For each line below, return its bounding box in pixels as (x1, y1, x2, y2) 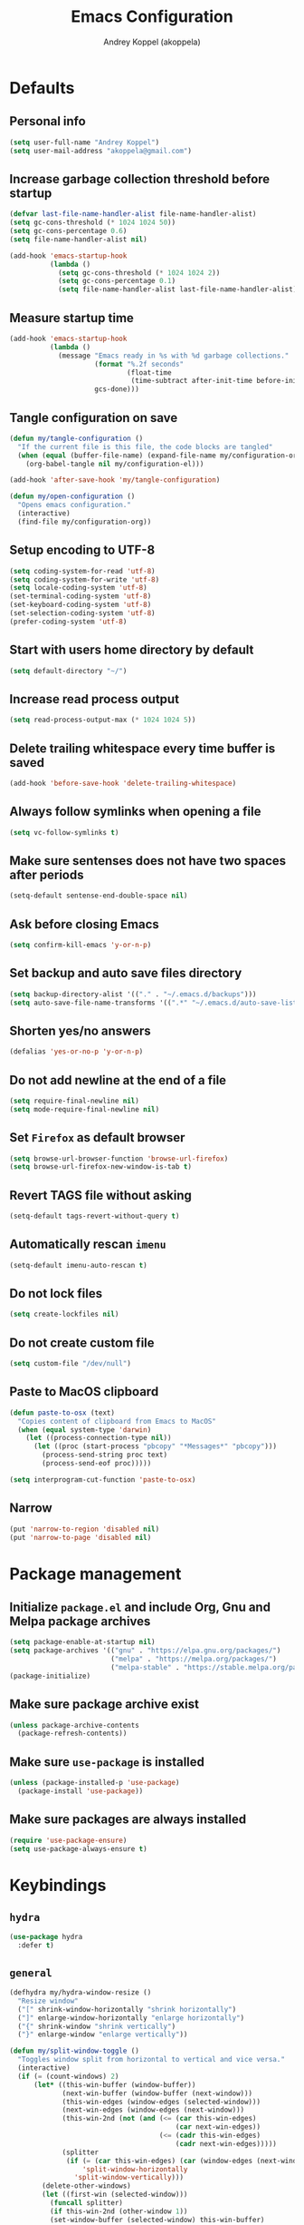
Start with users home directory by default (9, 642, 254, 658)
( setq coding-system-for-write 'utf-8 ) (9, 574, 160, 584)
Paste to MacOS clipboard (9, 1384, 159, 1399)
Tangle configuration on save (9, 410, 178, 426)
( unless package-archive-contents (9, 1720, 140, 1730)
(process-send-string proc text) (42, 1450, 168, 1460)
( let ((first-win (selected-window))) (42, 2190, 188, 2200)
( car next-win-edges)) (175, 2122, 261, 2132)
